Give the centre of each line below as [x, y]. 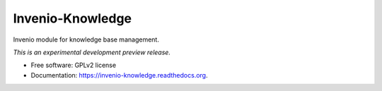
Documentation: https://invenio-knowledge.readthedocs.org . [119, 75]
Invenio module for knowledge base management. [86, 40]
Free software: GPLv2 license [74, 65]
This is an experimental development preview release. [92, 52]
